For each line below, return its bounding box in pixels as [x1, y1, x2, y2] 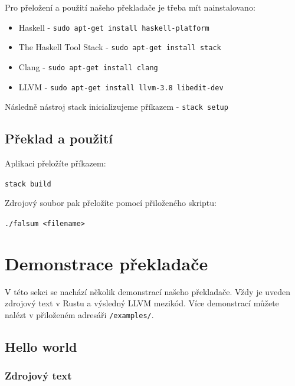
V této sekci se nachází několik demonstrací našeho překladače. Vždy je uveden [5, 285, 291, 297]
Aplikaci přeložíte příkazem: [5, 157, 106, 169]
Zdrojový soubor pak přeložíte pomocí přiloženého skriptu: [5, 197, 217, 209]
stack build [5, 179, 51, 188]
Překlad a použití [5, 129, 113, 148]
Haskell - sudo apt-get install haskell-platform [18, 21, 209, 33]
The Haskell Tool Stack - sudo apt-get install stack [18, 41, 221, 53]
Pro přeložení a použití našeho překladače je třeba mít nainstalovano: [5, 1, 255, 13]
